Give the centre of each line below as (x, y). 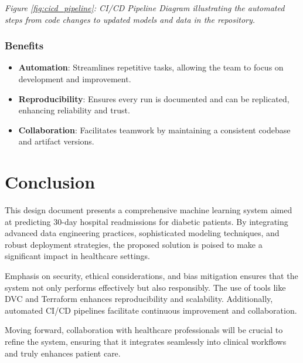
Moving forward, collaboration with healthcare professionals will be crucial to (144, 330)
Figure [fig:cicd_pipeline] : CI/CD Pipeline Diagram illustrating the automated (145, 8)
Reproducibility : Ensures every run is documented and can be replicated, (154, 98)
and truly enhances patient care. (63, 353)
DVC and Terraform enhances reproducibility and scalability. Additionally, (139, 299)
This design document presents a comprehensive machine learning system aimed (149, 210)
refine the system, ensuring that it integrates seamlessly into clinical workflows (146, 342)
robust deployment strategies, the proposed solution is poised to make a (134, 244)
